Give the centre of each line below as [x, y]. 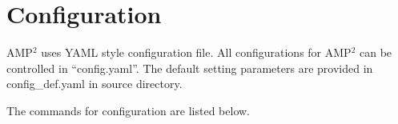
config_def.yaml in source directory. [94, 84]
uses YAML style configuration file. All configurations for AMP [196, 52]
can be [376, 52]
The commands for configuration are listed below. [128, 110]
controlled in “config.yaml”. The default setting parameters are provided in [190, 68]
